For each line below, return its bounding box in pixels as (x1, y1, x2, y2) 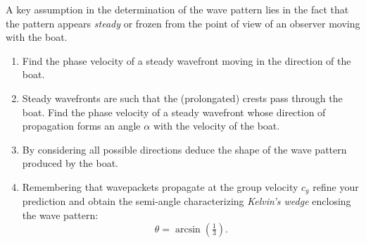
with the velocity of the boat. (153, 118, 280, 133)
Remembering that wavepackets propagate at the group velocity (22, 179, 298, 194)
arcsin (175, 224, 201, 235)
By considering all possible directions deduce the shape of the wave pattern (22, 142, 347, 156)
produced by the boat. (22, 156, 118, 170)
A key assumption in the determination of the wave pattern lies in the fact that (6, 2, 349, 16)
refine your (313, 179, 359, 194)
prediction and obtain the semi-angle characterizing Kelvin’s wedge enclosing (22, 194, 351, 208)
